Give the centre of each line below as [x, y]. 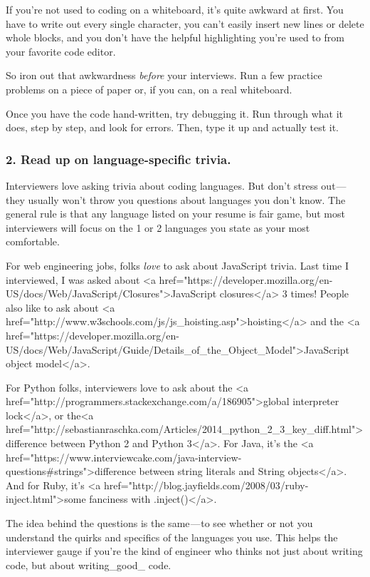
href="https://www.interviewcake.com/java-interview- [124, 457]
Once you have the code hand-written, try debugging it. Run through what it [175, 113]
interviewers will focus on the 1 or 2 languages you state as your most [158, 227]
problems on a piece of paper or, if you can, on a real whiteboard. [149, 89]
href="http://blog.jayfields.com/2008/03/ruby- [206, 485]
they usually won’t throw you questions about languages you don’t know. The [176, 199]
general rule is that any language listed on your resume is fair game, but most [175, 214]
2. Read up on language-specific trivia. [118, 159]
